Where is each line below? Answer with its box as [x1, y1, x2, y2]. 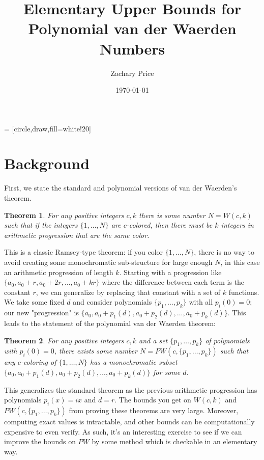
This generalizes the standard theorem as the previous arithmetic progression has [4, 384, 257, 395]
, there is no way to [194, 247, 254, 257]
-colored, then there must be [126, 220, 213, 230]
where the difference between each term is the [102, 277, 245, 287]
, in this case [220, 256, 260, 267]
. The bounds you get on [114, 394, 191, 405]
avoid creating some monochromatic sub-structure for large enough [4, 256, 213, 267]
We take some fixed [4, 296, 65, 307]
